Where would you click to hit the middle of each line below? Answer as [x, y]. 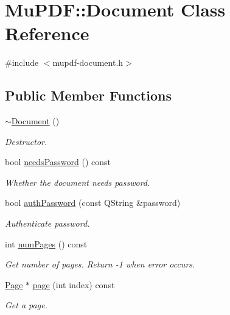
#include [22, 62]
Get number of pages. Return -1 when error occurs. [100, 264]
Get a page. [26, 305]
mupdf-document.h [88, 62]
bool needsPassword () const [58, 162]
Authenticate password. [47, 223]
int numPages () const [46, 243]
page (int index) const [74, 284]
